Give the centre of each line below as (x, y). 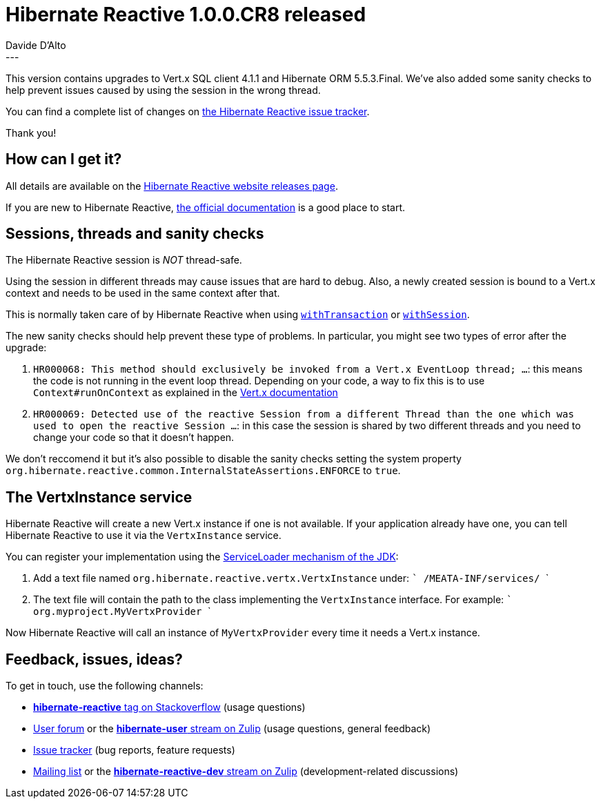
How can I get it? (64, 159)
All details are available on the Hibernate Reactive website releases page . (172, 186)
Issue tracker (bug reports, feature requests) (134, 750)
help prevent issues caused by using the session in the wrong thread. (163, 90)
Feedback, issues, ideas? (94, 659)
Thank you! (31, 133)
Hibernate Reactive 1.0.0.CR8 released (186, 14)
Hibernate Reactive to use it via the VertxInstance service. (144, 536)
